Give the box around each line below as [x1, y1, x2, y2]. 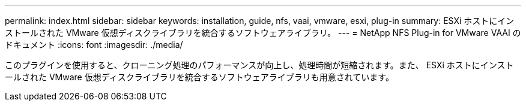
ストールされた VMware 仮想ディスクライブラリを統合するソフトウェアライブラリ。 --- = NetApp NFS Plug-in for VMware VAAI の [5, 28, 521, 38]
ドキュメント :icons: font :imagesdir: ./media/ [5, 40, 183, 50]
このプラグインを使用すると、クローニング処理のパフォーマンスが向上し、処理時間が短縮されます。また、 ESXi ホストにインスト [5, 60, 514, 70]
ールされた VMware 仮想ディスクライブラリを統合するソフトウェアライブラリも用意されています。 [5, 72, 394, 82]
